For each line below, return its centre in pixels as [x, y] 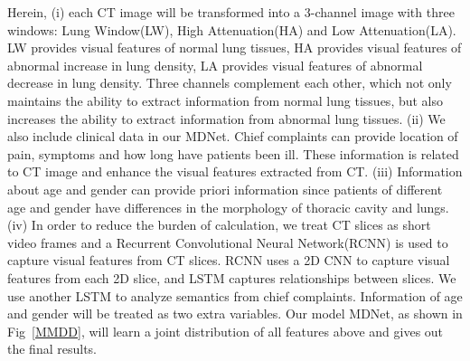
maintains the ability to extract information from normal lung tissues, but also [226, 100]
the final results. [52, 349]
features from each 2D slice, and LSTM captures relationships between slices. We [232, 277]
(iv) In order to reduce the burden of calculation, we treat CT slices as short [219, 225]
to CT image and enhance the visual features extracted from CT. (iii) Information [235, 171]
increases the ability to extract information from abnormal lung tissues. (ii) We [226, 118]
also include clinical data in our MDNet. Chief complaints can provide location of [233, 136]
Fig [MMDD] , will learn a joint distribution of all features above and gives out [226, 331]
